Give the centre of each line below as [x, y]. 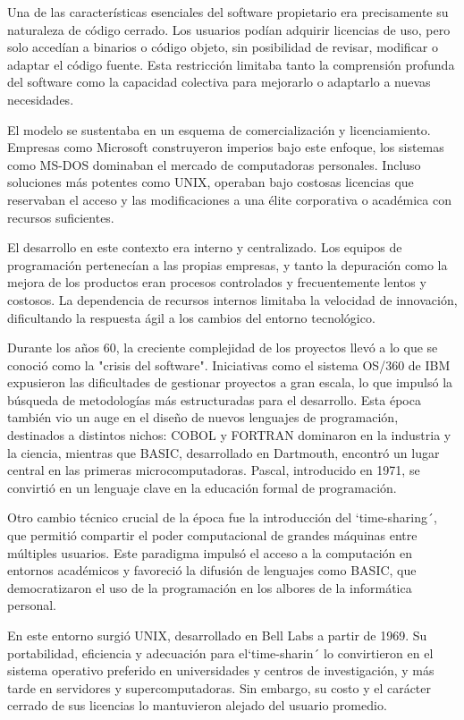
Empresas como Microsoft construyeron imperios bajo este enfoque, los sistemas [226, 147]
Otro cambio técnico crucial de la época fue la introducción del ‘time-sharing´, [222, 517]
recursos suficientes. [61, 217]
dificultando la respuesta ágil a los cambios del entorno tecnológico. [191, 317]
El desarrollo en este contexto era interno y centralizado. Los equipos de [205, 247]
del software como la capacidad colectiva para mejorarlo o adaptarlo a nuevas [219, 82]
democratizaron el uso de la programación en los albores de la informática [210, 587]
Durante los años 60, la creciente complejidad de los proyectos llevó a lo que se [223, 347]
